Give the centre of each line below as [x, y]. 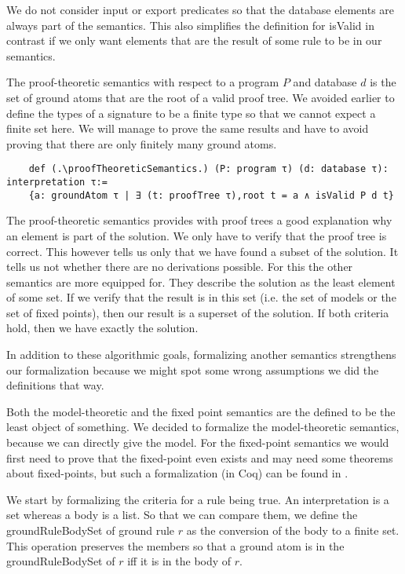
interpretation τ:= [57, 182]
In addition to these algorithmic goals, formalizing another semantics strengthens [201, 355]
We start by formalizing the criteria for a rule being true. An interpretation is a [198, 499]
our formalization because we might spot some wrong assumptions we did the [193, 369]
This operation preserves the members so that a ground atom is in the [175, 545]
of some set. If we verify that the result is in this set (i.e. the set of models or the [201, 297]
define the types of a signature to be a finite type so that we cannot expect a [191, 113]
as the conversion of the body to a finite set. [293, 530]
